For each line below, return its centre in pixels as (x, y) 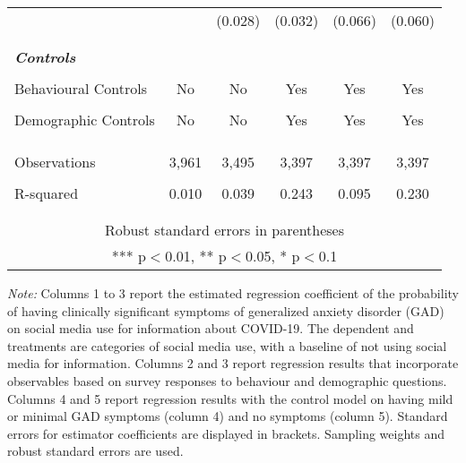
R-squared (47, 193)
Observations (55, 162)
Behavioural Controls (81, 88)
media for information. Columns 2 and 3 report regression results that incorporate (233, 363)
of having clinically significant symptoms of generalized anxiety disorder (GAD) (226, 310)
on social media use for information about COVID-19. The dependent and (211, 328)
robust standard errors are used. (95, 451)
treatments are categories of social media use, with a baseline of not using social (227, 345)
